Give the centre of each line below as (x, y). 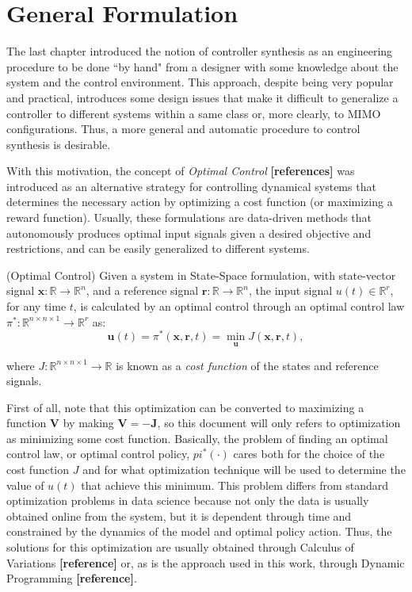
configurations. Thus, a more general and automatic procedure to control (183, 129)
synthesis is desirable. (59, 144)
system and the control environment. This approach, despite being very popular (200, 82)
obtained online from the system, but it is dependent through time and (179, 516)
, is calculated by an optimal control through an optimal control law (239, 306)
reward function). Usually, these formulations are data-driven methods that (189, 218)
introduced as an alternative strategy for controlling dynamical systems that (191, 186)
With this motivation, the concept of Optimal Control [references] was (181, 171)
